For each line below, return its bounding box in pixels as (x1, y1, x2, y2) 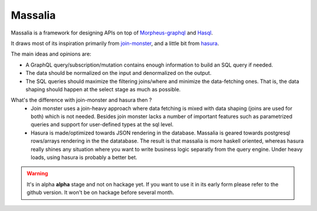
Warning (26, 170, 48, 177)
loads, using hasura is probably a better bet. (31, 154, 137, 161)
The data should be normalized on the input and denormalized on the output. (25, 70, 211, 77)
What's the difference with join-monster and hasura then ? (11, 96, 152, 103)
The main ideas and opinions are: (11, 50, 92, 58)
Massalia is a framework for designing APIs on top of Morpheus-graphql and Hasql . (11, 29, 213, 36)
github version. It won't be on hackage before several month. (26, 189, 174, 196)
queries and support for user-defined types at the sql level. (31, 121, 174, 128)
